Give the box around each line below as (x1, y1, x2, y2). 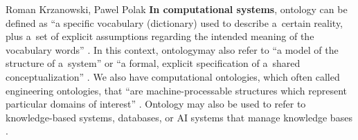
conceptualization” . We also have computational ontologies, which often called (6, 69, 340, 83)
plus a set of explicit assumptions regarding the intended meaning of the (6, 29, 314, 43)
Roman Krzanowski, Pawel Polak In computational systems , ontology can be (6, 2, 348, 16)
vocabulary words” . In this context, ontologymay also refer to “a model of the (6, 42, 339, 57)
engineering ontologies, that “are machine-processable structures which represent (6, 83, 348, 97)
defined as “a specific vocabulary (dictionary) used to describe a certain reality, (6, 15, 343, 30)
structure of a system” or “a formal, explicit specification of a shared (6, 56, 301, 70)
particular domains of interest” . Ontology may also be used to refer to (6, 97, 306, 111)
